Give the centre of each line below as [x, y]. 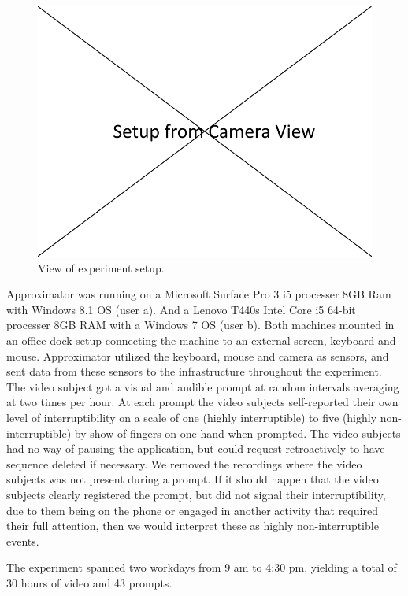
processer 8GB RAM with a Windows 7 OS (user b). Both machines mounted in [200, 325]
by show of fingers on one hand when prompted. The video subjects [237, 433]
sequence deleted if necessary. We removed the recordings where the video [184, 463]
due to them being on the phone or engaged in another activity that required [192, 510]
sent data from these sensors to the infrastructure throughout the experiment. [194, 371]
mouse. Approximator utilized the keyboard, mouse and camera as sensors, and [198, 355]
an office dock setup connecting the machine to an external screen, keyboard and [201, 340]
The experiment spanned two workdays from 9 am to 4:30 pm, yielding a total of [202, 567]
